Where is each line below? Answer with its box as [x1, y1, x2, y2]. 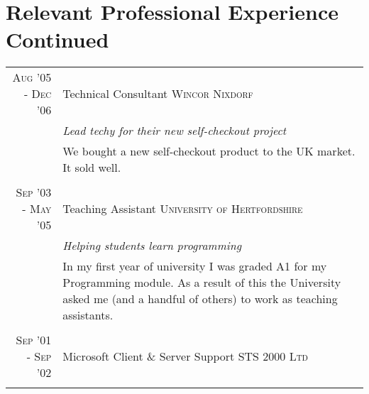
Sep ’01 [16, 332, 52, 349]
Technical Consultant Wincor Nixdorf [62, 85, 253, 102]
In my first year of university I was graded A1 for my [62, 258, 327, 275]
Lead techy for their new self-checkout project [62, 122, 287, 139]
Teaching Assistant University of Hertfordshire [62, 200, 303, 217]
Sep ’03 [16, 184, 52, 201]
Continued [6, 25, 109, 54]
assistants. [62, 307, 114, 324]
